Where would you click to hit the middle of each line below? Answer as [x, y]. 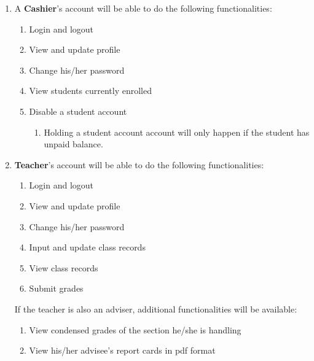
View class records [64, 267]
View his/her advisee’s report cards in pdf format [122, 350]
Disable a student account [78, 111]
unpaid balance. [73, 144]
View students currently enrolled [90, 91]
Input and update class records [87, 247]
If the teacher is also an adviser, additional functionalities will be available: [156, 309]
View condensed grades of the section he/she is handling [135, 329]
